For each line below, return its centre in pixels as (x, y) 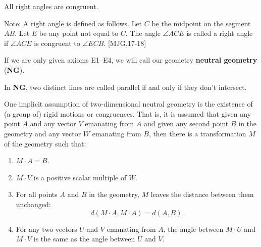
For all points (37, 194)
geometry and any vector (43, 133)
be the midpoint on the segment (201, 23)
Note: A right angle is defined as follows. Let (73, 23)
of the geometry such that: (45, 143)
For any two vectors (46, 229)
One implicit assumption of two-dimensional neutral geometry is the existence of (128, 104)
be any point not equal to (79, 33)
